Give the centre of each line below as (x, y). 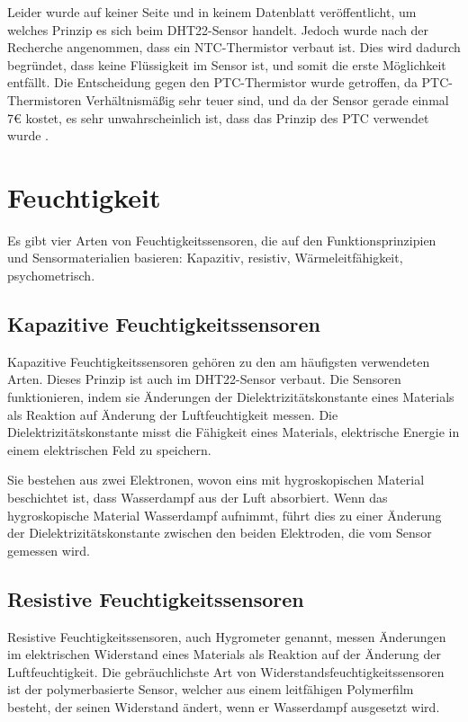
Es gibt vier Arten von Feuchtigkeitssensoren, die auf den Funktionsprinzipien (222, 240)
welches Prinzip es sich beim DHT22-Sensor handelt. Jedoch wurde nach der (218, 29)
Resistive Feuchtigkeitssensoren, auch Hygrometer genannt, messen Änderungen (227, 636)
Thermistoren (45, 99)
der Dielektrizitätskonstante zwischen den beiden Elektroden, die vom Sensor (220, 533)
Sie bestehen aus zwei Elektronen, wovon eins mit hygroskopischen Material (216, 480)
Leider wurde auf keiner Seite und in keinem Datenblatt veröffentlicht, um (212, 12)
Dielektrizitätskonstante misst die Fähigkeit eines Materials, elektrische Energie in (234, 432)
